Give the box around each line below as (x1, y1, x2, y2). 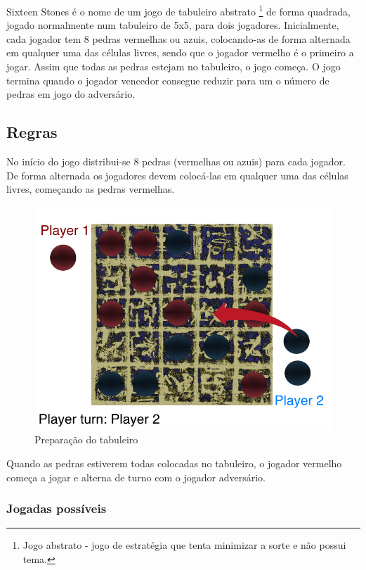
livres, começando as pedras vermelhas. (6, 182, 175, 196)
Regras (6, 121, 58, 143)
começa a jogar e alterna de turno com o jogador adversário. (6, 469, 266, 484)
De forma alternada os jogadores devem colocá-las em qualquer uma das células (6, 167, 348, 182)
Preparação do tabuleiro (34, 432, 138, 447)
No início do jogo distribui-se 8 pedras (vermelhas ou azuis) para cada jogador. (6, 154, 346, 169)
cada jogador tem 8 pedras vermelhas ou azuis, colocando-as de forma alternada (6, 31, 351, 46)
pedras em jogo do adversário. (6, 87, 136, 101)
